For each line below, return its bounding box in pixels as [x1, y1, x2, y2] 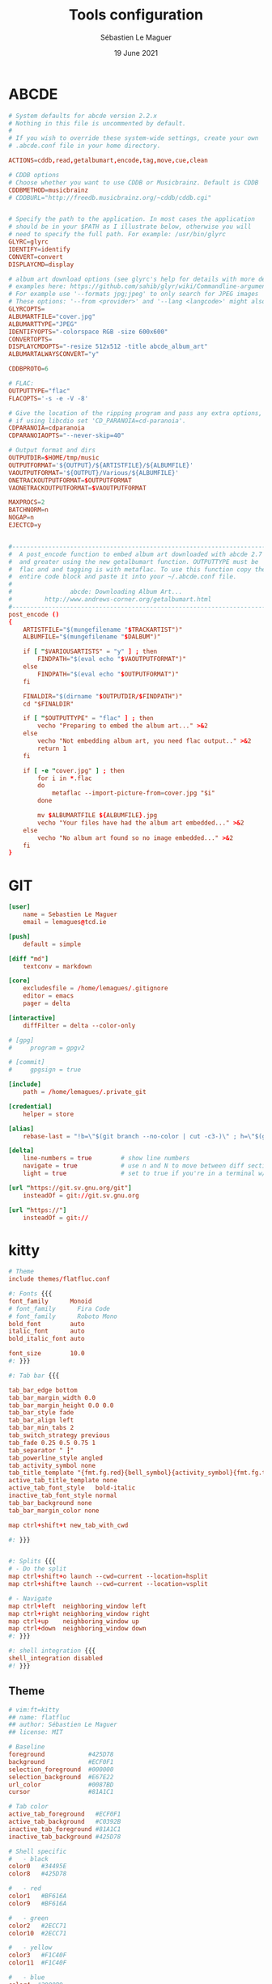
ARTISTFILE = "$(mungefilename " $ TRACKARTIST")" [23, 625, 183, 634]
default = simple [23, 940, 82, 948]
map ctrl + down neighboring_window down [8, 1625, 147, 1633]
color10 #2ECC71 [8, 1929, 67, 1937]
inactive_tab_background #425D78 [8, 1833, 121, 1841]
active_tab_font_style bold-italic [8, 1484, 136, 1492]
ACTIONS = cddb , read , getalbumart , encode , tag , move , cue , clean [8, 156, 208, 165]
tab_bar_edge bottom [8, 1386, 79, 1394]
